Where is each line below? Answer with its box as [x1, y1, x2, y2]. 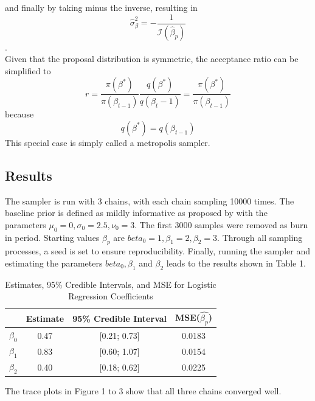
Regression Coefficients [68, 290, 153, 302]
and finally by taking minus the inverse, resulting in [5, 1, 198, 13]
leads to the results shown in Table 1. [166, 256, 306, 269]
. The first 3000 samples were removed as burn [134, 218, 308, 231]
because [5, 108, 34, 120]
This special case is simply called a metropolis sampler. [5, 136, 210, 148]
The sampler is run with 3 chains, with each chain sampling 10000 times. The [5, 194, 294, 207]
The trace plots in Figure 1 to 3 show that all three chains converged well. [5, 384, 282, 397]
